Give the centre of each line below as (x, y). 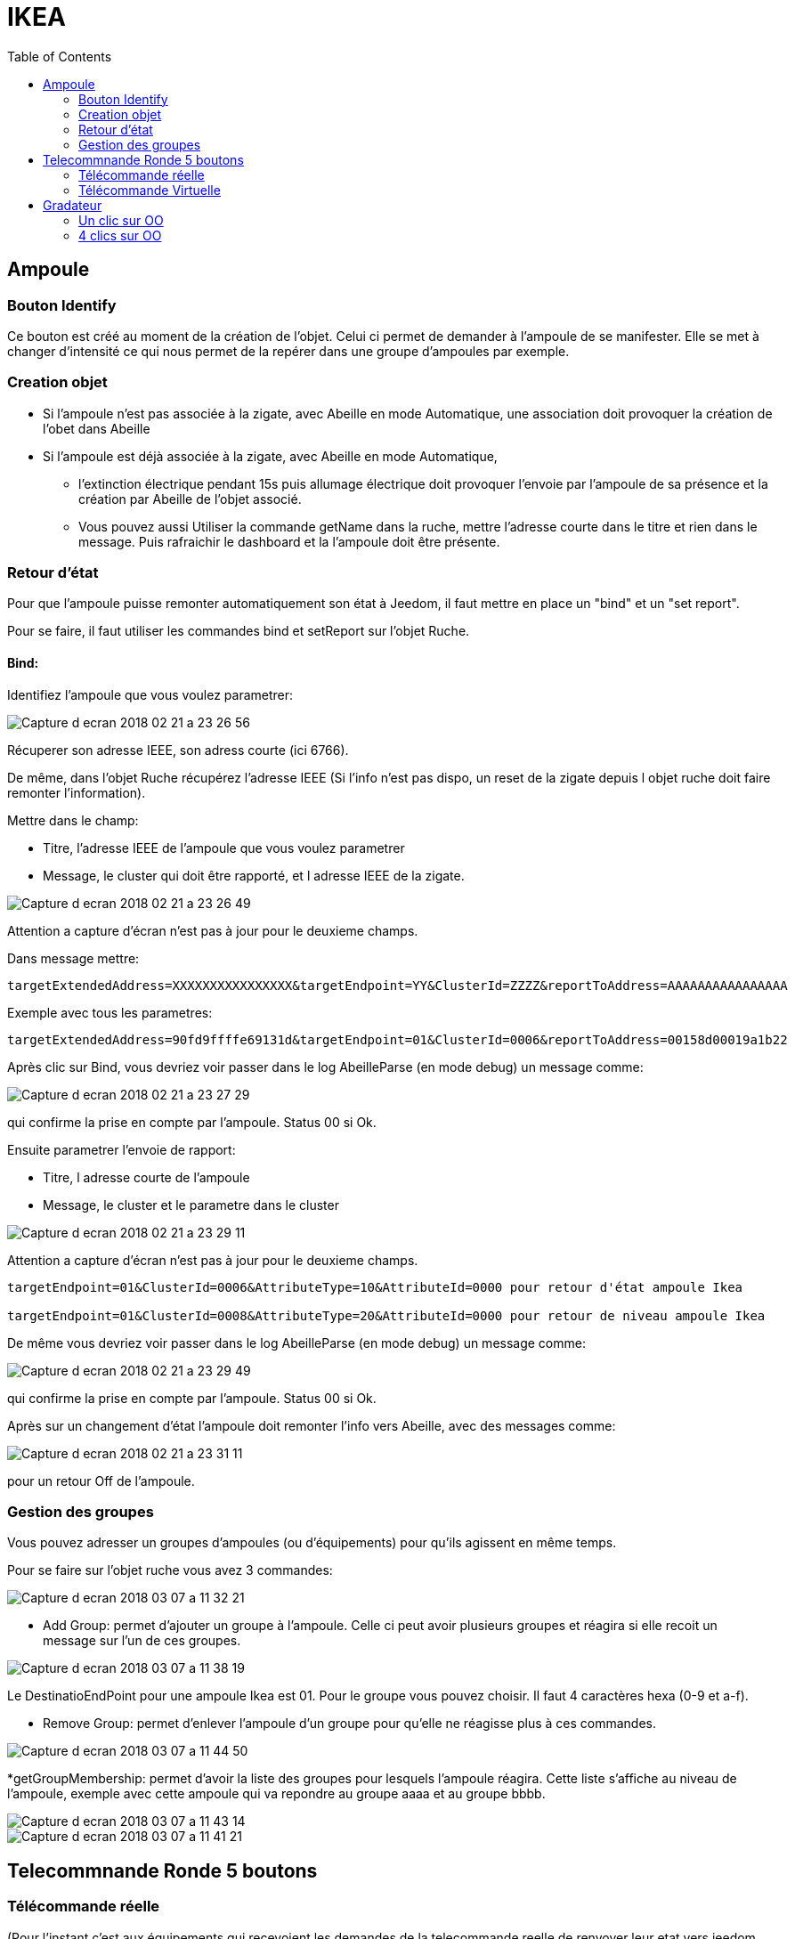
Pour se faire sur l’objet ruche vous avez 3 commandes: (170, 1570)
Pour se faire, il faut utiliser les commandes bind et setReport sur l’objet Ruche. (239, 631)
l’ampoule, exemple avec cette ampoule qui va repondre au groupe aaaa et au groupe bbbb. (276, 1794)
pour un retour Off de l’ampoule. (101, 1481)
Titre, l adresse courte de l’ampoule (146, 1177)
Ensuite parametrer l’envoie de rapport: (122, 1149)
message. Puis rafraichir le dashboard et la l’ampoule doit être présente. (289, 541)
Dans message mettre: (73, 958)
